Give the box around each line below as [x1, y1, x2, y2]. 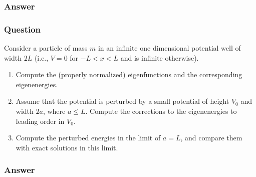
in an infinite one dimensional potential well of [98, 43, 241, 53]
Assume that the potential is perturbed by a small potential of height [16, 96, 229, 106]
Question [4, 23, 41, 35]
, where [43, 106, 66, 116]
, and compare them [180, 132, 242, 143]
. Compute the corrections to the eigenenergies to [85, 106, 237, 116]
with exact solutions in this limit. [16, 142, 118, 152]
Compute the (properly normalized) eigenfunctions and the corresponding [16, 69, 242, 80]
